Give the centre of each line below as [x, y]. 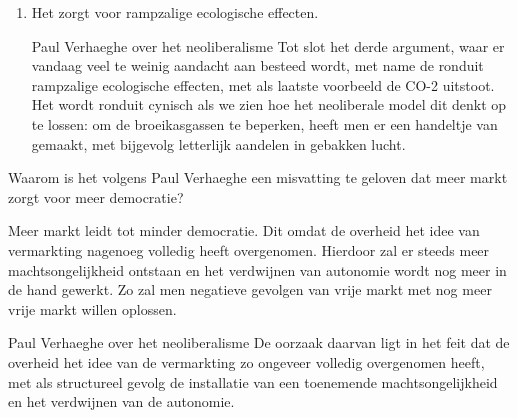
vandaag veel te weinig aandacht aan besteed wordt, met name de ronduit [257, 65]
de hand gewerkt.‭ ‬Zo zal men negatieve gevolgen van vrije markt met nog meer [250, 289]
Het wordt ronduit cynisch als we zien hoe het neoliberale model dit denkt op [269, 104]
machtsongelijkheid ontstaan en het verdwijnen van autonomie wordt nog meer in [257, 269]
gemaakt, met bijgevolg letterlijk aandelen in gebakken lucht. [218, 143]
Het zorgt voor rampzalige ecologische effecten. [175, 12]
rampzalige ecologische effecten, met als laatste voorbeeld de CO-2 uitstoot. [263, 84]
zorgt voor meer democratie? [96, 196]
